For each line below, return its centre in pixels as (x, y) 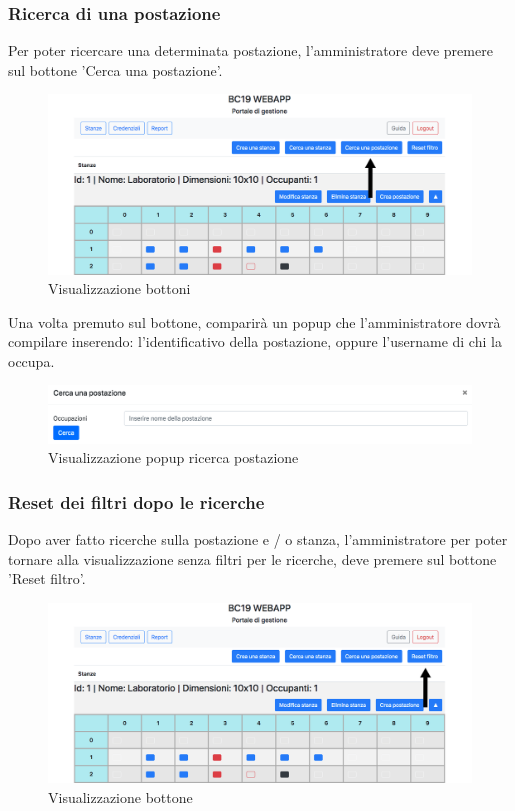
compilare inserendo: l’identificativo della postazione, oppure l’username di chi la (255, 341)
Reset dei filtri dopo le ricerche (136, 501)
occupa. (31, 360)
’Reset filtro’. (47, 578)
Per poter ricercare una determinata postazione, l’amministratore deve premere (250, 50)
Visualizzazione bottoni (119, 288)
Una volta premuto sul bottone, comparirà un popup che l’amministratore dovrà (254, 321)
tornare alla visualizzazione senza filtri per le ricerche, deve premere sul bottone (252, 558)
